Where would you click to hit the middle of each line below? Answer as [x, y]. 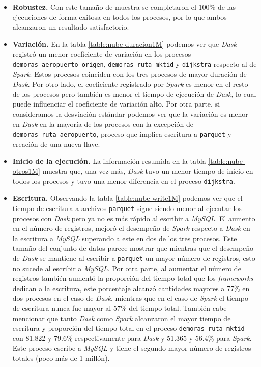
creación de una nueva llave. [56, 143]
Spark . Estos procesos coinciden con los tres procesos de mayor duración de [129, 74]
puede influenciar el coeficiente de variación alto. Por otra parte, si [116, 104]
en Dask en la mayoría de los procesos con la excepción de [103, 124]
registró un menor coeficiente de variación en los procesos [102, 54]
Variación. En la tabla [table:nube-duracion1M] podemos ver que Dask [124, 44]
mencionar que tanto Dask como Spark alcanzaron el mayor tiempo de [122, 318]
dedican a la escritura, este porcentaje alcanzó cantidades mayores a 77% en [131, 288]
